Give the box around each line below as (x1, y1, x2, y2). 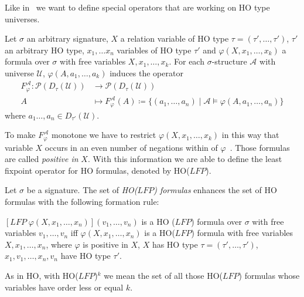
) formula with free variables (191, 227, 293, 239)
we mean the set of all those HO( (104, 269, 223, 281)
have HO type (60, 249, 111, 262)
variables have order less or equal (5, 281, 124, 293)
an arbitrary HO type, (5, 43, 84, 56)
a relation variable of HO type (120, 32, 229, 45)
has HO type (152, 238, 198, 250)
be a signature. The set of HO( (26, 184, 138, 196)
